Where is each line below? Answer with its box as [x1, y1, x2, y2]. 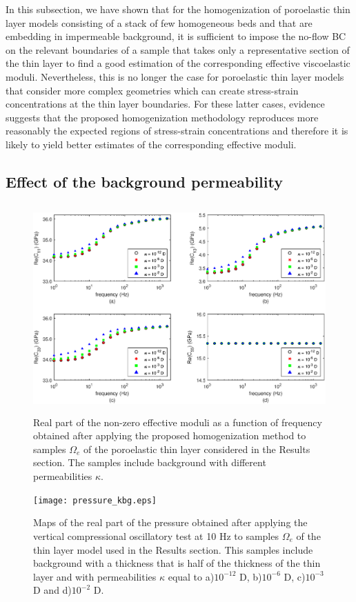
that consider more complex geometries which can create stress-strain [6, 83, 299, 97]
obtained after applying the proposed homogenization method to [33, 428, 306, 443]
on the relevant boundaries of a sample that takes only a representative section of [6, 42, 350, 57]
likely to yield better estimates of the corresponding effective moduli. [6, 137, 297, 151]
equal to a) [168, 569, 215, 583]
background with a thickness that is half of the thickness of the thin [33, 556, 321, 570]
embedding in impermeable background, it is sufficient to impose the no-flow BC [6, 29, 346, 43]
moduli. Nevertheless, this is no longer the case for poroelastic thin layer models [6, 69, 344, 83]
